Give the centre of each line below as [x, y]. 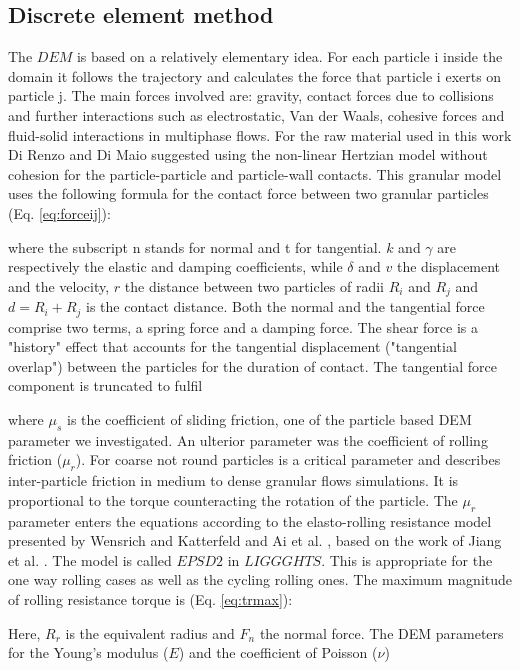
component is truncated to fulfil [105, 385]
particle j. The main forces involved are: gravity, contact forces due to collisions [251, 95]
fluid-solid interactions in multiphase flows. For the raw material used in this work [260, 134]
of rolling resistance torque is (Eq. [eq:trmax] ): [150, 598]
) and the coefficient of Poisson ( [278, 652]
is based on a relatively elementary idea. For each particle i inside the [289, 56]
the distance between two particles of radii [254, 285]
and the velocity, [59, 285]
